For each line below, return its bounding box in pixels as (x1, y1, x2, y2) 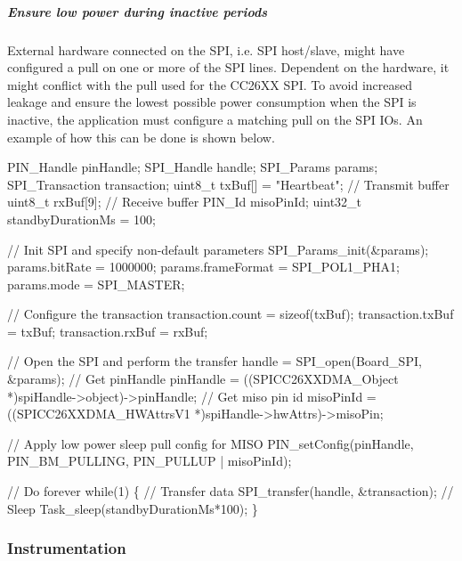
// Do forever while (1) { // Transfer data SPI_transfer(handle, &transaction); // (7, 482, 454, 500)
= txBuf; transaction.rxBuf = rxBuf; (7, 321, 208, 340)
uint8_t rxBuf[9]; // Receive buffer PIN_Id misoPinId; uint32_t (7, 192, 362, 211)
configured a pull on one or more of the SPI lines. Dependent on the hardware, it (7, 58, 450, 77)
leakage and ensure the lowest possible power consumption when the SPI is (7, 93, 417, 111)
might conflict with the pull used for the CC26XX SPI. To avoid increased (7, 75, 413, 93)
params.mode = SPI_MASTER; (7, 274, 185, 293)
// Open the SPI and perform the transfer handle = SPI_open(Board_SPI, (7, 352, 422, 370)
